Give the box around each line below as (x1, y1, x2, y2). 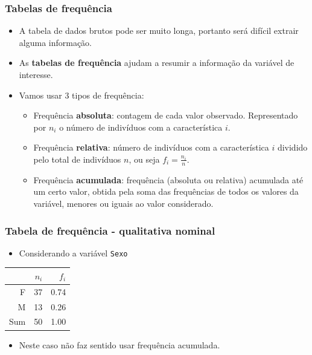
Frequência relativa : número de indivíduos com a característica (33, 141, 269, 154)
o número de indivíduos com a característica (59, 120, 223, 133)
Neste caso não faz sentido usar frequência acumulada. (19, 338, 220, 351)
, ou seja (129, 152, 160, 165)
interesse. (19, 68, 53, 80)
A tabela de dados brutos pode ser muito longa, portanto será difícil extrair (19, 24, 299, 37)
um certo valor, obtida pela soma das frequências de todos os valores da (33, 185, 299, 198)
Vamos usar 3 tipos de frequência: (19, 88, 144, 101)
